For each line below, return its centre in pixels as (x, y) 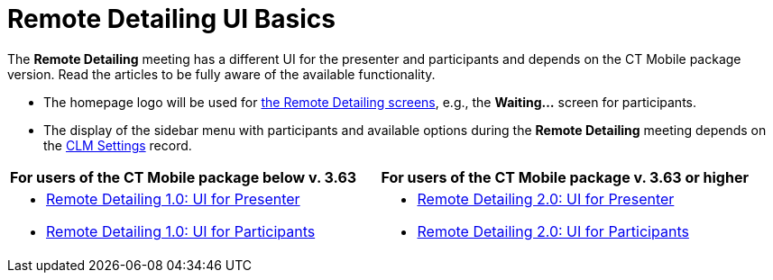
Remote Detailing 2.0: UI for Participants (553, 231)
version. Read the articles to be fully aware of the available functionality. (221, 74)
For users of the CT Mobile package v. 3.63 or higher (565, 177)
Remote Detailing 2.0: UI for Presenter (546, 199)
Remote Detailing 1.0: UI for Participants (181, 231)
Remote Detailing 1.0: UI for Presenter (173, 199)
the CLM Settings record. (118, 145)
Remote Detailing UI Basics (171, 19)
